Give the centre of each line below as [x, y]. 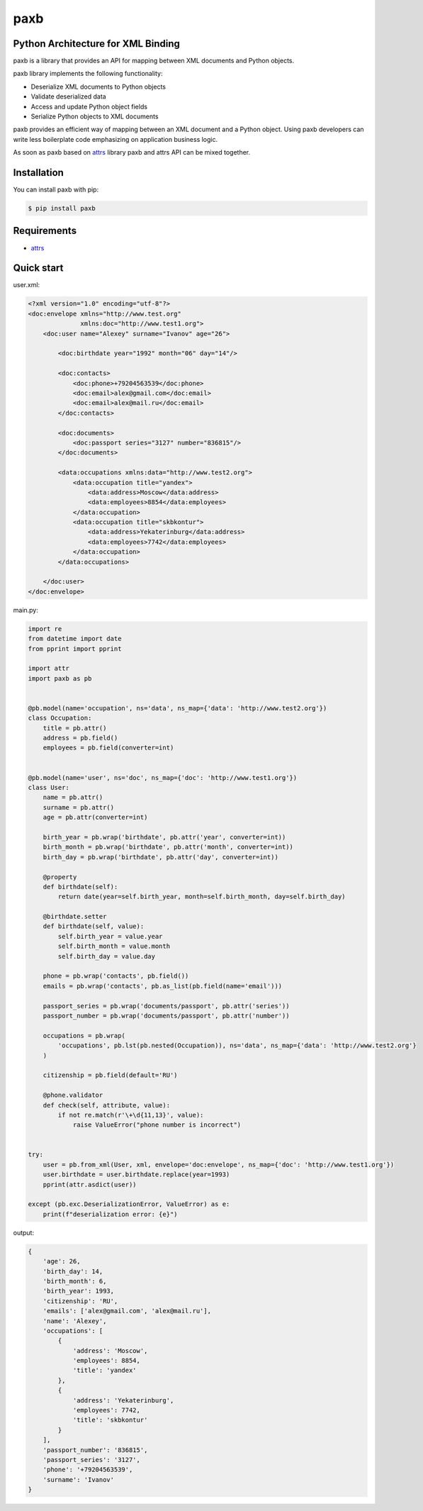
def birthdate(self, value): [94, 926]
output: [24, 1232]
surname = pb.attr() [79, 807]
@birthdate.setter [75, 917]
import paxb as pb [60, 678]
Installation [38, 173]
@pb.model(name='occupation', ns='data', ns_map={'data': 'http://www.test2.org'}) [177, 708]
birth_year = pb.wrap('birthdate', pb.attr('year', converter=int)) [164, 837]
